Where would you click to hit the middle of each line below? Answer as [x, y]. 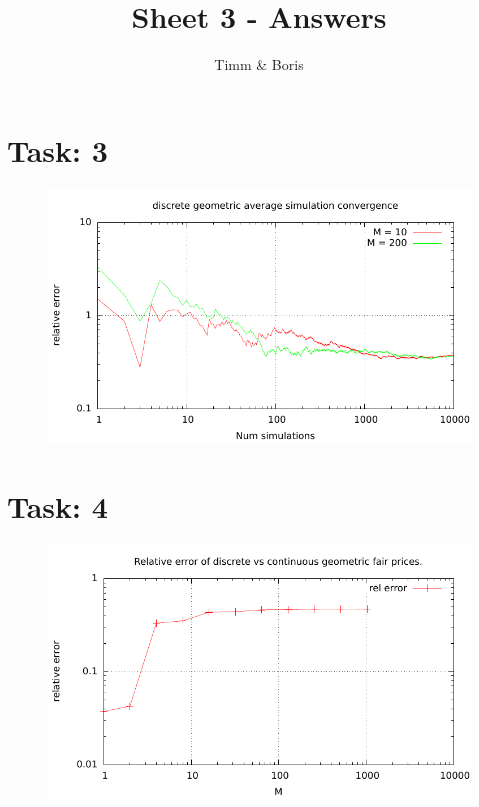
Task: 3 [57, 149]
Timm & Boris [259, 64]
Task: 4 [57, 505]
